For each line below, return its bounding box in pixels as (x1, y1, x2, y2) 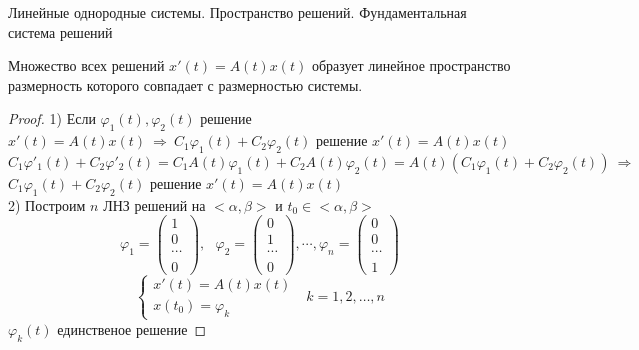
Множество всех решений (8, 55, 165, 76)
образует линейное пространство (311, 55, 511, 76)
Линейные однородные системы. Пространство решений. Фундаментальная (8, 2, 467, 22)
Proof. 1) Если (8, 108, 96, 129)
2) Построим (8, 194, 86, 215)
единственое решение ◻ (57, 318, 207, 339)
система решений (8, 21, 113, 42)
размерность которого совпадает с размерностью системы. (8, 74, 363, 95)
